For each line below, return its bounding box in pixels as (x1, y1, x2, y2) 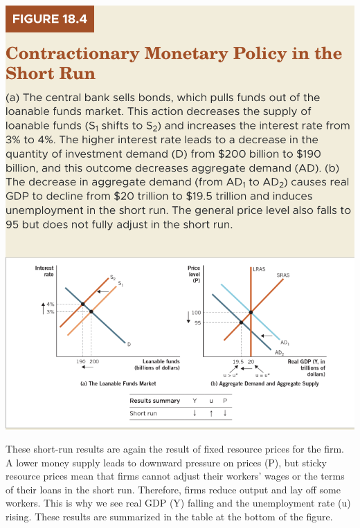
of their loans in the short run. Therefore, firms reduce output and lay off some (6, 482, 341, 496)
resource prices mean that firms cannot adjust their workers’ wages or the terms (6, 468, 345, 483)
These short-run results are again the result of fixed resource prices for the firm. (6, 441, 344, 456)
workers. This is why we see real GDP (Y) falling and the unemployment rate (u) (6, 495, 351, 510)
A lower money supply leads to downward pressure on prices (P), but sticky (6, 455, 327, 469)
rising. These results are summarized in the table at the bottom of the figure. (6, 509, 333, 524)
